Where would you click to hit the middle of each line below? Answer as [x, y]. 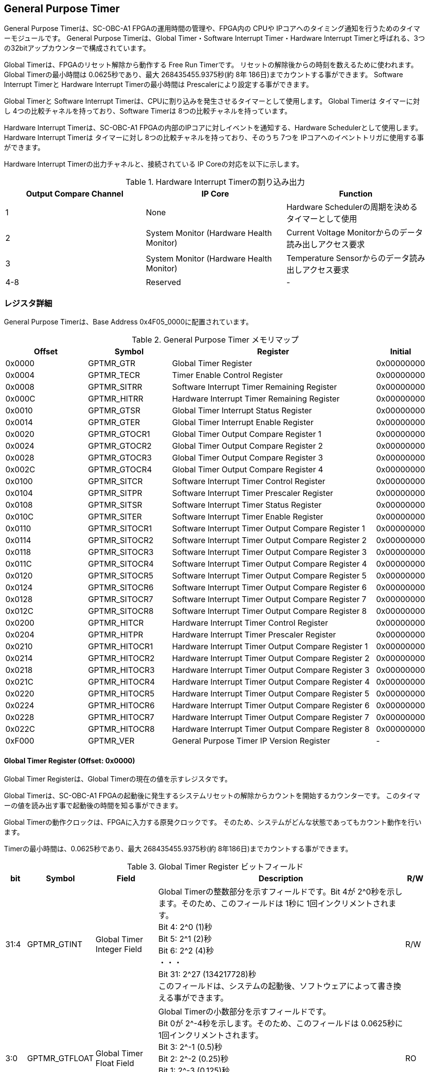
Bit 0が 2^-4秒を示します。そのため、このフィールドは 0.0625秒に [281, 1024]
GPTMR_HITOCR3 [121, 670]
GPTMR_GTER [114, 422]
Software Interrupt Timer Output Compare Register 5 [269, 576]
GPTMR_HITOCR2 [121, 658]
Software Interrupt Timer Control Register [249, 481]
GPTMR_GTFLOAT [60, 1058]
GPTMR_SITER [115, 517]
